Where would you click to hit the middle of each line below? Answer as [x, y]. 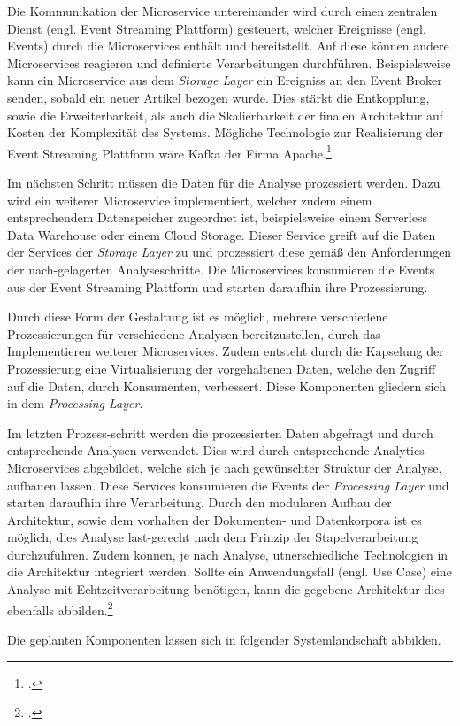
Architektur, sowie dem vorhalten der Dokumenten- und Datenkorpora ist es [215, 519]
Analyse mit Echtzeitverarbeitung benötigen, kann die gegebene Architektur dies [226, 589]
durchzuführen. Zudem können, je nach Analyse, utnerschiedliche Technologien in [228, 554]
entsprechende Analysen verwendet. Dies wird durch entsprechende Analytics [216, 450]
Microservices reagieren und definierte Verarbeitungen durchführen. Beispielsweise [229, 62]
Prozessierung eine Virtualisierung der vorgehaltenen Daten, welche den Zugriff [222, 368]
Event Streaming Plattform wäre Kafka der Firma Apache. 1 [169, 151]
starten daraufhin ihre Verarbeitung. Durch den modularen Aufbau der [199, 502]
